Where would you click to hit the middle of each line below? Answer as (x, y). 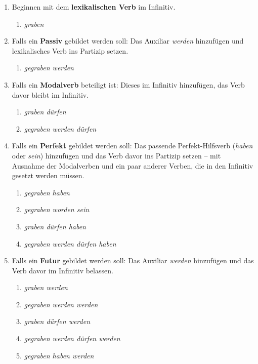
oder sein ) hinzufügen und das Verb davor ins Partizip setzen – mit (116, 155)
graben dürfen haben (55, 226)
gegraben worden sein (57, 209)
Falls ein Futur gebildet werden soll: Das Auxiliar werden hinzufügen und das (133, 260)
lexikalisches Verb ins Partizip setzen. (70, 50)
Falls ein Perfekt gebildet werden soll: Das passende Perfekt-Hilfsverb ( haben (132, 146)
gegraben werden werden (61, 304)
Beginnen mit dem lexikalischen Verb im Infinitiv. (94, 7)
